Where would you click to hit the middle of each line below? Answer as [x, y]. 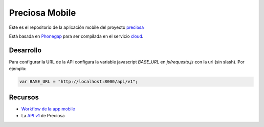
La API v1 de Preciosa [43, 116]
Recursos [24, 97]
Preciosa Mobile [43, 13]
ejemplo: [18, 69]
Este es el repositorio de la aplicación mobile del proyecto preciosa [77, 27]
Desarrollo [25, 50]
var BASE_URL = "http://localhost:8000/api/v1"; [79, 82]
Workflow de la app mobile [48, 109]
